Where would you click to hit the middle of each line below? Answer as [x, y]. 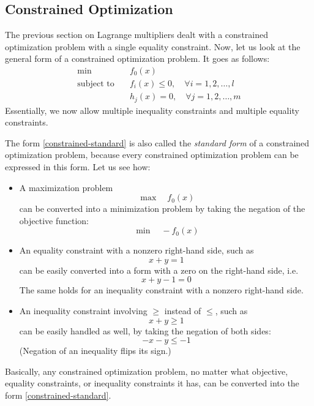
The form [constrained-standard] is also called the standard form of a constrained [157, 142]
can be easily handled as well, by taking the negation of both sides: [145, 330]
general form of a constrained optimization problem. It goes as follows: [137, 58]
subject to [96, 84]
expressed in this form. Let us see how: [78, 166]
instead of [183, 311]
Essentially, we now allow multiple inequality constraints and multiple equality [152, 110]
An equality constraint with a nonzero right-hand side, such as [136, 250]
